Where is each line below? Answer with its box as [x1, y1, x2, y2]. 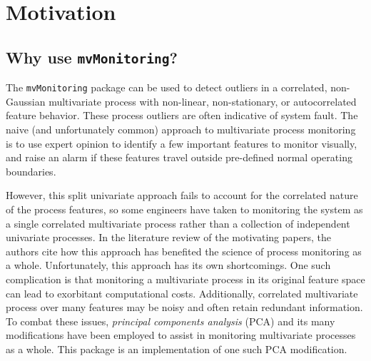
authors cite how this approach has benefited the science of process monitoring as [6, 243, 362, 258]
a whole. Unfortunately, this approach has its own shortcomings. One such [6, 258, 331, 273]
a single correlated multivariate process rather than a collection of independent [6, 215, 350, 230]
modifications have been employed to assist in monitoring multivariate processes [6, 327, 356, 342]
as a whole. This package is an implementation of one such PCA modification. [6, 341, 347, 356]
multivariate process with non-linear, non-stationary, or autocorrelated [49, 93, 357, 108]
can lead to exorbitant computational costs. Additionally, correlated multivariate [6, 285, 358, 300]
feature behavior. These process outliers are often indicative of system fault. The [6, 108, 358, 123]
